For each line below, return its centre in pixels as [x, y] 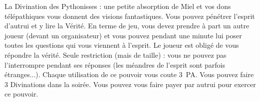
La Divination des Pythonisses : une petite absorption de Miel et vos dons [118, 6]
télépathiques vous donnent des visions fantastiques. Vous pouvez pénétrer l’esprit [130, 16]
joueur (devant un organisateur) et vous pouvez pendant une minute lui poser [123, 35]
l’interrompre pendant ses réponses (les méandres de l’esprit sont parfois [115, 64]
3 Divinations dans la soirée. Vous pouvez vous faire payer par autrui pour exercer [130, 84]
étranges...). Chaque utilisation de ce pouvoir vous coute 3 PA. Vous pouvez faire [129, 74]
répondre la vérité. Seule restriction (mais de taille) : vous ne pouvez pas [116, 54]
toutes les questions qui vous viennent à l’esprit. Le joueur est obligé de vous [122, 45]
